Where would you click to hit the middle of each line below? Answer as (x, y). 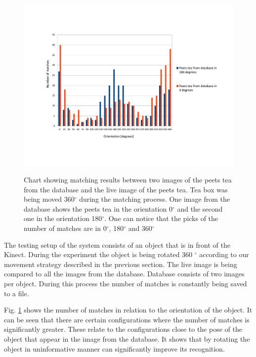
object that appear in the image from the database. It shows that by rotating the (127, 339)
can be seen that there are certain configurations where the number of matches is (127, 319)
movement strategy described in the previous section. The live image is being (121, 264)
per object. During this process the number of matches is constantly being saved (126, 284)
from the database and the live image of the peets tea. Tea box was (126, 189)
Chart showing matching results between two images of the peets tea (128, 180)
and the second (200, 208)
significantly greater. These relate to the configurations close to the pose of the (123, 329)
